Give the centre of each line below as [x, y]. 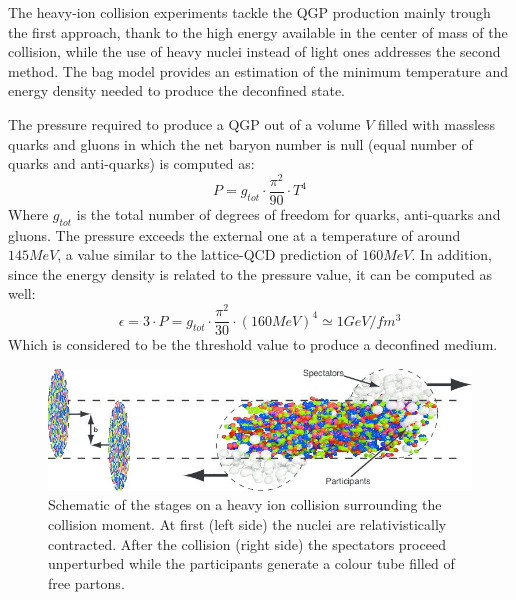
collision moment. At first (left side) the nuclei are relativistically [247, 524]
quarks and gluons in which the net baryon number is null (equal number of [240, 143]
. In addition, [451, 254]
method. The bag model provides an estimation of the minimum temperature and [258, 70]
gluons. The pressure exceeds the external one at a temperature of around [234, 234]
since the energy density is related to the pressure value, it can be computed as [250, 273]
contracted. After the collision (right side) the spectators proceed [247, 543]
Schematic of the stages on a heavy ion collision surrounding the [245, 504]
